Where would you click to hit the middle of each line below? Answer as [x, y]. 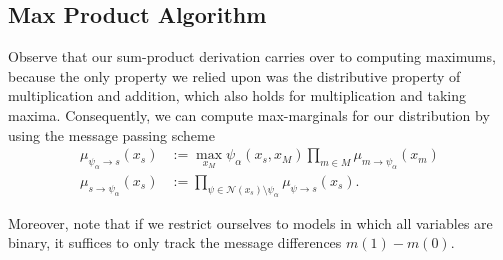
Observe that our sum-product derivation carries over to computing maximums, [252, 56]
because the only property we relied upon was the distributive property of [234, 75]
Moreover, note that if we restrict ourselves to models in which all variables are [250, 222]
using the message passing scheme [111, 134]
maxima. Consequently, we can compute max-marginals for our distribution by [249, 114]
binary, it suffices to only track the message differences [175, 242]
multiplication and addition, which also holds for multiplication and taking [237, 95]
